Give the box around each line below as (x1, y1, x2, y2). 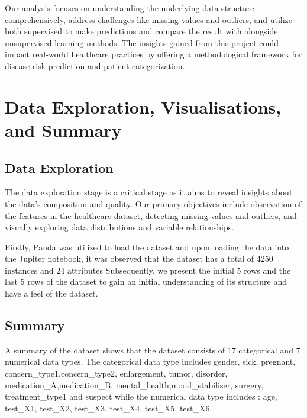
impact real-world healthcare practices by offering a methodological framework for (5, 48, 302, 60)
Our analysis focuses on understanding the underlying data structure (5, 2, 254, 14)
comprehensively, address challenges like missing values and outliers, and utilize (5, 13, 293, 25)
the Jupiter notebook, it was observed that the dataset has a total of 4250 (5, 252, 273, 265)
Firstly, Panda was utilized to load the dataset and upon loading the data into (5, 240, 289, 253)
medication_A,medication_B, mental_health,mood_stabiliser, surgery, (5, 378, 264, 391)
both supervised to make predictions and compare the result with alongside (5, 25, 278, 37)
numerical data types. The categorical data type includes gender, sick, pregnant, (5, 355, 296, 368)
